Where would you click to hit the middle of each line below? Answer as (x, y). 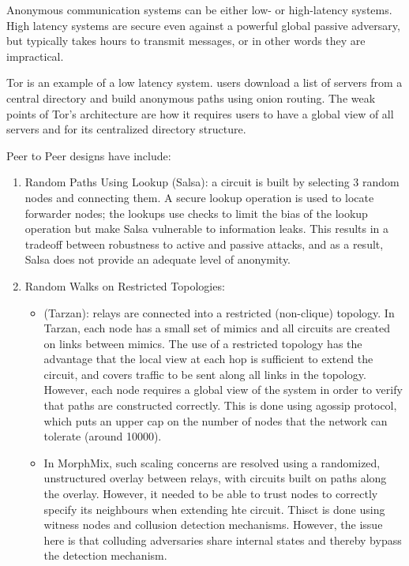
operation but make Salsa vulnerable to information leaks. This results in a (207, 229)
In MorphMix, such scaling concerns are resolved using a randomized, (212, 462)
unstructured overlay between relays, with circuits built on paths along (215, 478)
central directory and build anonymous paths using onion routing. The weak (191, 97)
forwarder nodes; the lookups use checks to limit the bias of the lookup (196, 213)
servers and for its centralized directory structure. (126, 129)
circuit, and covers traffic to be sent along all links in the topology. (205, 374)
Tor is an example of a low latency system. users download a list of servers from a (204, 82)
